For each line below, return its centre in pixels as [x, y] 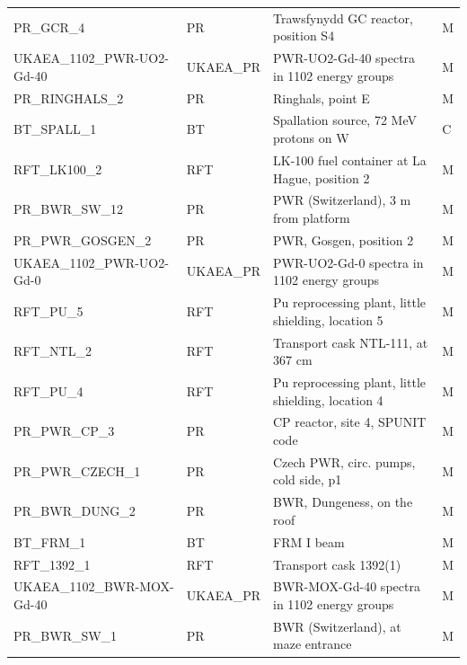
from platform [312, 217]
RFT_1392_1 [52, 564]
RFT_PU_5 [48, 310]
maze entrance [313, 644]
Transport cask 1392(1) [337, 564]
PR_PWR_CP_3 [64, 431]
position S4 [304, 35]
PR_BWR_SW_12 [69, 209]
